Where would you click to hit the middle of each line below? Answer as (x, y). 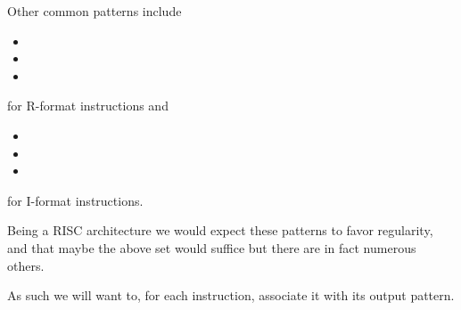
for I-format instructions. (75, 200)
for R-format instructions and (88, 106)
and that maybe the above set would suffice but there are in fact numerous (212, 247)
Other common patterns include (95, 11)
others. (26, 265)
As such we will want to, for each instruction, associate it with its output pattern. (231, 295)
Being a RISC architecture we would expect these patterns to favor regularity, (220, 230)
